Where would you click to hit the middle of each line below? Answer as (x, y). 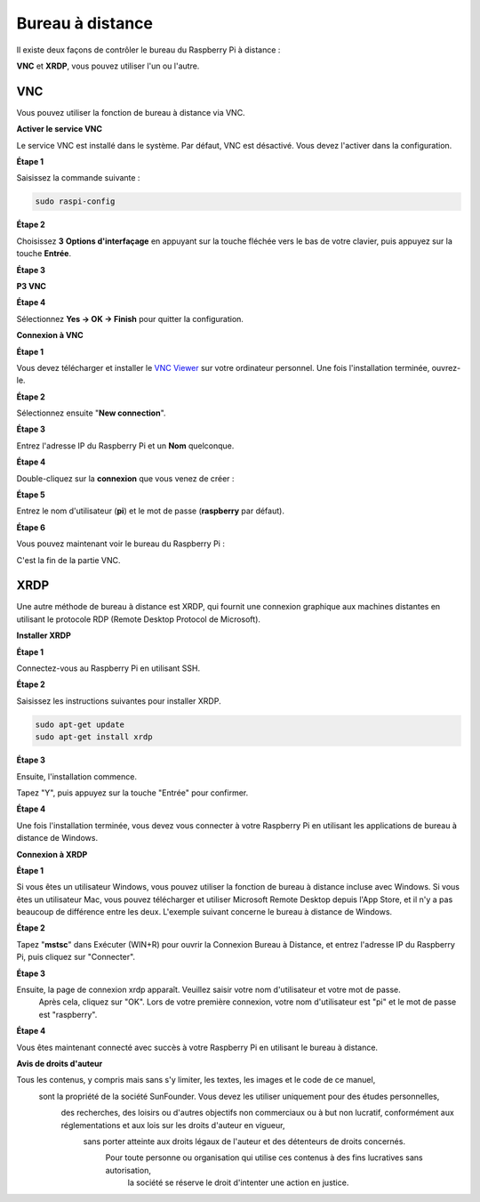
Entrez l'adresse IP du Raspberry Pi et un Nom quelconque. (125, 446)
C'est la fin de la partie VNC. (68, 560)
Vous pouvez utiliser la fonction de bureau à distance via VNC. (131, 112)
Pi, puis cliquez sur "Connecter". (76, 957)
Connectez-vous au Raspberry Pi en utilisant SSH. (108, 668)
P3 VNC (31, 286)
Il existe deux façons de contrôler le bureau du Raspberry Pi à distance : (148, 50)
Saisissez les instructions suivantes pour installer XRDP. (119, 701)
